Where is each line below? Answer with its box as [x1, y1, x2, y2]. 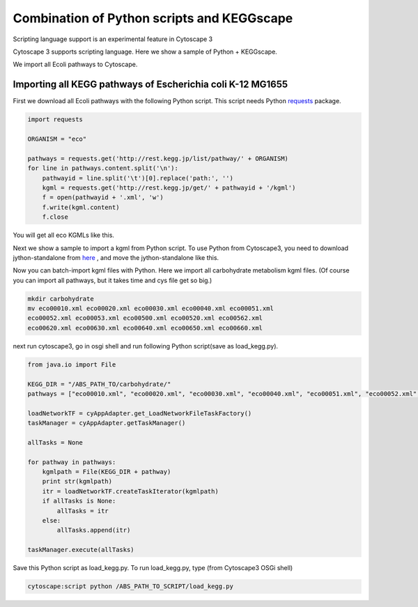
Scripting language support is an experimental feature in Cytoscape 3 [13, 35, 212, 43]
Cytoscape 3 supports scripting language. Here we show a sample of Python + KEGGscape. [13, 47, 278, 56]
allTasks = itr [56, 507, 109, 515]
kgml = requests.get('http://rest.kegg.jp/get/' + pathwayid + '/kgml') [42, 183, 296, 192]
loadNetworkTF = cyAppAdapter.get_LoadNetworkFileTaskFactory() [27, 409, 252, 417]
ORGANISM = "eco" [27, 135, 87, 143]
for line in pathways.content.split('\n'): [27, 164, 179, 172]
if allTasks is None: [42, 497, 116, 505]
